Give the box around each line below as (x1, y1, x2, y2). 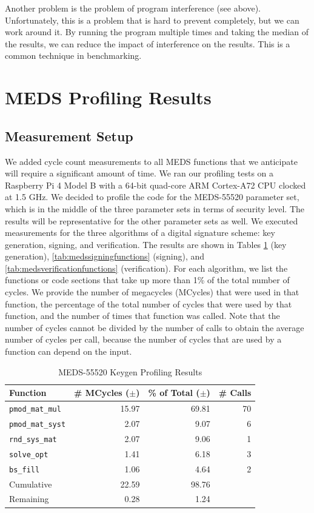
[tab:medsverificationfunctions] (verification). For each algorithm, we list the (5, 261, 288, 274)
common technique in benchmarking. (5, 49, 142, 62)
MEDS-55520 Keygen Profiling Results (58, 365, 202, 378)
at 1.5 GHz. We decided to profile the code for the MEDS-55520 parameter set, (5, 190, 299, 203)
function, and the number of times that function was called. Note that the (5, 309, 280, 322)
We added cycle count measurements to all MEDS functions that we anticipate (5, 155, 298, 167)
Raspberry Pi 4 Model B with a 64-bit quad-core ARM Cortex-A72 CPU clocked (5, 178, 306, 191)
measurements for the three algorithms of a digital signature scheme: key (5, 226, 275, 239)
